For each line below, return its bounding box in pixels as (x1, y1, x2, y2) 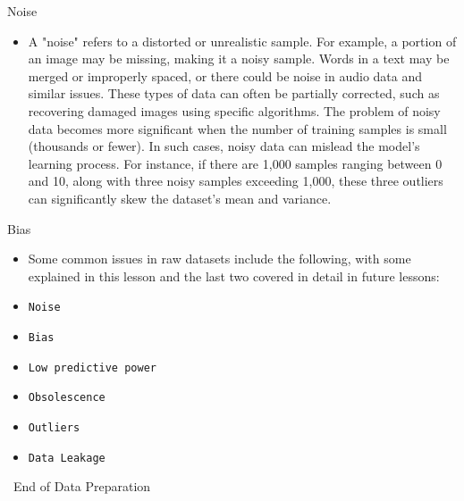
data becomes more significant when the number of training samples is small (28, 119, 447, 138)
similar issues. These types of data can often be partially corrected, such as (28, 84, 440, 103)
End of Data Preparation (13, 477, 151, 496)
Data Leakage (28, 451, 105, 464)
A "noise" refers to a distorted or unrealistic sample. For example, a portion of (28, 31, 457, 50)
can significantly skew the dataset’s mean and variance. (28, 188, 332, 207)
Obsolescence (28, 391, 105, 405)
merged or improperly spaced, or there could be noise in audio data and (28, 66, 423, 85)
